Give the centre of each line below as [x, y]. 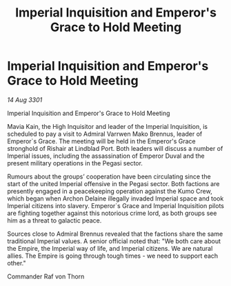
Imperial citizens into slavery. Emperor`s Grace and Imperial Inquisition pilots [115, 205]
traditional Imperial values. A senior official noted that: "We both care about [114, 241]
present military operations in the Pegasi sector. [75, 163]
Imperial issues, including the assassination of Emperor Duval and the [106, 156]
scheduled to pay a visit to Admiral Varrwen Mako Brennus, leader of [105, 134]
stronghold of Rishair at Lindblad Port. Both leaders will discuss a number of [115, 148]
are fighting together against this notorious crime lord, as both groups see [112, 213]
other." [17, 263]
